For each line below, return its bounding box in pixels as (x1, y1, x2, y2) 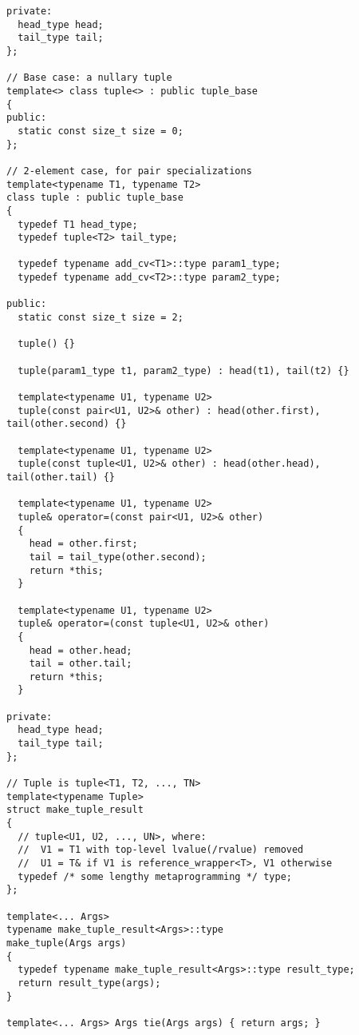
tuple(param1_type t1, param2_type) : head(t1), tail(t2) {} (18, 364, 349, 376)
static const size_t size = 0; (18, 125, 183, 137)
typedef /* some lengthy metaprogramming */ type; (18, 870, 292, 882)
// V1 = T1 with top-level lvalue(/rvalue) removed (18, 844, 304, 856)
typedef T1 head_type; (18, 218, 138, 230)
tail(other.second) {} (6, 418, 127, 430)
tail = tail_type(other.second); (29, 551, 207, 563)
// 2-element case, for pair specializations (6, 165, 252, 177)
